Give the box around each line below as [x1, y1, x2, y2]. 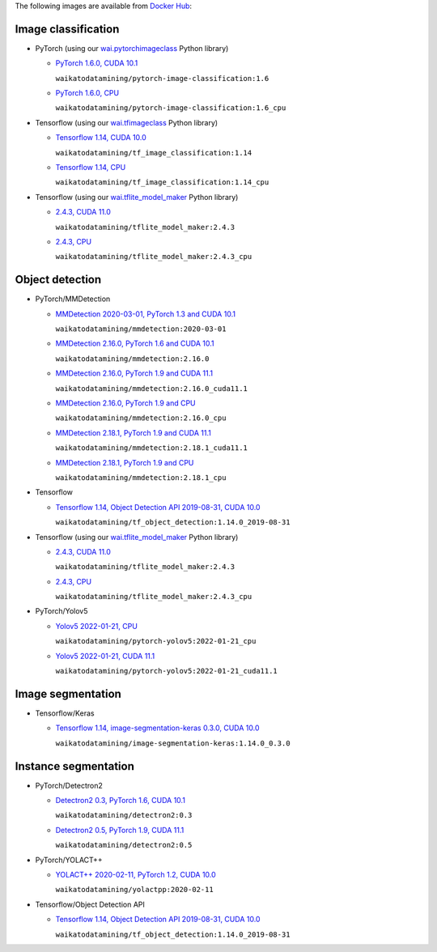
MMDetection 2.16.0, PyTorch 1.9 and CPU [55, 398, 196, 408]
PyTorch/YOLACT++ [35, 855, 103, 865]
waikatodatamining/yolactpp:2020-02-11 [55, 885, 214, 895]
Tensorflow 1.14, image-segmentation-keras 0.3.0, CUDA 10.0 [55, 723, 260, 733]
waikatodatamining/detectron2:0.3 [55, 810, 193, 820]
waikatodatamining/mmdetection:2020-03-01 [55, 325, 227, 334]
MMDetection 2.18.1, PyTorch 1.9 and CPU [55, 457, 194, 467]
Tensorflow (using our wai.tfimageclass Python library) [35, 117, 218, 127]
